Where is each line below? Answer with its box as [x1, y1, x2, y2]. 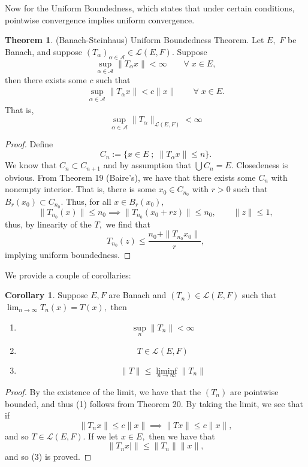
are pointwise [230, 385, 279, 398]
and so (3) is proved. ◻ [5, 450, 92, 463]
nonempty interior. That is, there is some [5, 183, 156, 195]
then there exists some [5, 73, 87, 86]
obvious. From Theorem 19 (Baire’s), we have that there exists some [5, 171, 256, 183]
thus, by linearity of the [5, 217, 92, 230]
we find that [105, 217, 150, 230]
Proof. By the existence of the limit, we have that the [5, 385, 201, 398]
